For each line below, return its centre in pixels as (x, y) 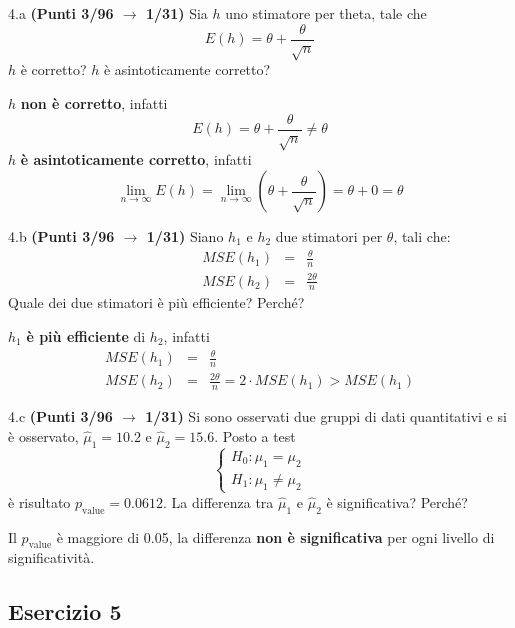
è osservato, (43, 435)
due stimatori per (329, 236)
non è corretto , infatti (94, 103)
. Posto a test (255, 435)
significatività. (51, 557)
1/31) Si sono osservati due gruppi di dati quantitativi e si (326, 416)
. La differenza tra (218, 501)
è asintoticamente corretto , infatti (136, 159)
